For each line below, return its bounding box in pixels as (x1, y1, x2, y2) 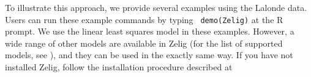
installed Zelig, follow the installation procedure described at (5, 61, 233, 73)
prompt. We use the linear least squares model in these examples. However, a (5, 25, 294, 38)
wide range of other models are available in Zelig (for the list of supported (5, 36, 283, 49)
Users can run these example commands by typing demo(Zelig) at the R (5, 13, 283, 25)
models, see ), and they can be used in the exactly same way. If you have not (5, 49, 293, 61)
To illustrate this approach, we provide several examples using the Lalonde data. (5, 1, 307, 13)
